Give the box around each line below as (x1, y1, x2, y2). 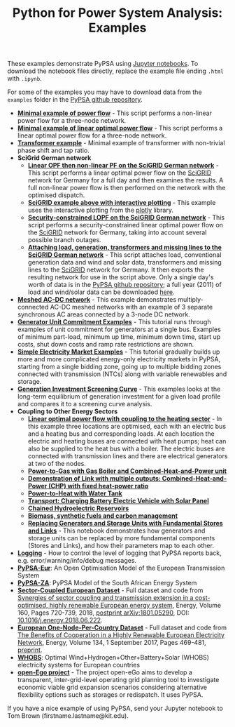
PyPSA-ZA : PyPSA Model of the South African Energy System (17, 579, 197, 587)
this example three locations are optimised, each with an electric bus (27, 422, 226, 431)
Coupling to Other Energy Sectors (17, 407, 118, 415)
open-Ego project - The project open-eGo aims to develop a (17, 668, 192, 676)
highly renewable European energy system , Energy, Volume (49, 601, 222, 610)
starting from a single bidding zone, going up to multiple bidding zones (17, 363, 222, 371)
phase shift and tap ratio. (17, 146, 90, 155)
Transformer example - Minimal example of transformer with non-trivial (17, 139, 225, 147)
